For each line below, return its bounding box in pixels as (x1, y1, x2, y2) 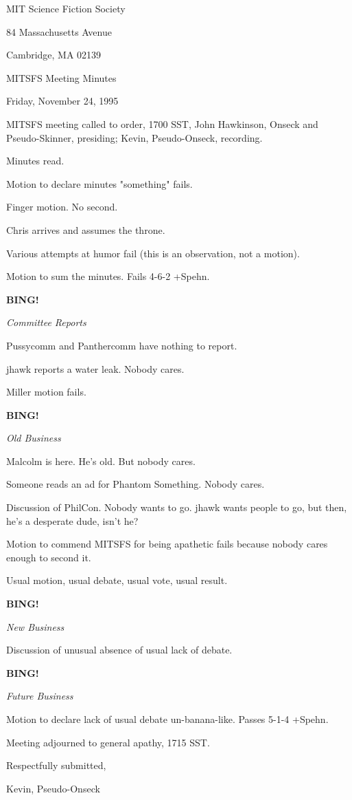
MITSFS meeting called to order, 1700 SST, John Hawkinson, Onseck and (6, 116, 318, 131)
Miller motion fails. (6, 385, 86, 399)
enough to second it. (6, 550, 91, 564)
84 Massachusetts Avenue (6, 24, 112, 39)
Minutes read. (6, 153, 64, 168)
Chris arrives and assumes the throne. (6, 222, 165, 237)
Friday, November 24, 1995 (6, 94, 119, 108)
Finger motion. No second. (6, 199, 118, 214)
